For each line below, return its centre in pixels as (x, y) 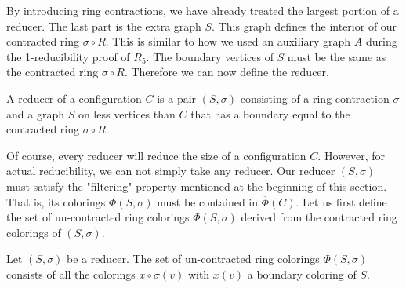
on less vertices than (127, 113)
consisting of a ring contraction (315, 98)
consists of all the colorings (71, 273)
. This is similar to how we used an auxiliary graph (228, 41)
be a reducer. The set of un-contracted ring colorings (193, 259)
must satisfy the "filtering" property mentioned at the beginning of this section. (197, 186)
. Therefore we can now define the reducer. (227, 72)
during (381, 41)
